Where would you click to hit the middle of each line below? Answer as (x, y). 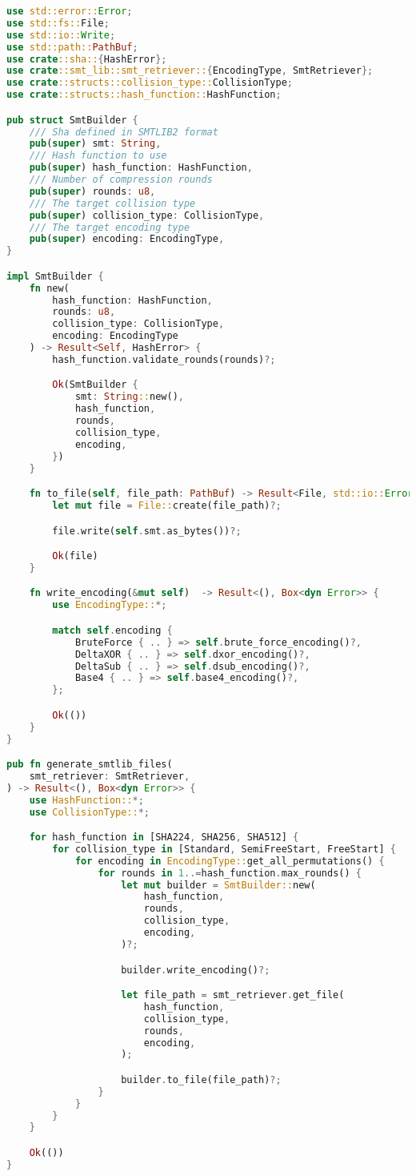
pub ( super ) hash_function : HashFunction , (141, 168)
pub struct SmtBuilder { (72, 120)
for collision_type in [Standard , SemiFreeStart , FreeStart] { (224, 849)
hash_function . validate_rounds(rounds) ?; (164, 359)
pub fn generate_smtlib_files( (90, 765)
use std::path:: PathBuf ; (72, 47)
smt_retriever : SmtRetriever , (110, 776)
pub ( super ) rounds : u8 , (92, 191)
